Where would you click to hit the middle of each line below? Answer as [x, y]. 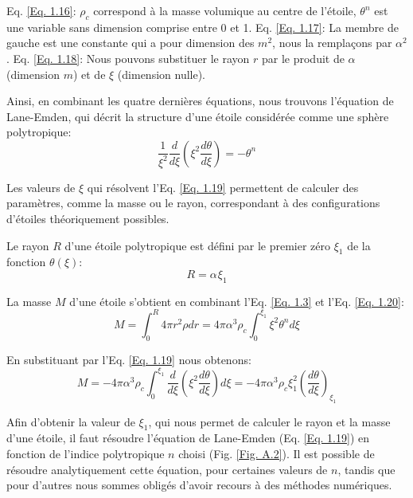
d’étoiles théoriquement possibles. [88, 219]
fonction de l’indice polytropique [86, 453]
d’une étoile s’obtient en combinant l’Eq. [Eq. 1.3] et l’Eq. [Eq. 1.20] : [237, 301]
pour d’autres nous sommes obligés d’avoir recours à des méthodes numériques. [199, 485]
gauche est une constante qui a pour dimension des [131, 43]
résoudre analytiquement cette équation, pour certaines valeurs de [167, 469]
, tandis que [366, 469]
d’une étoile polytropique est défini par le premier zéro [198, 245]
